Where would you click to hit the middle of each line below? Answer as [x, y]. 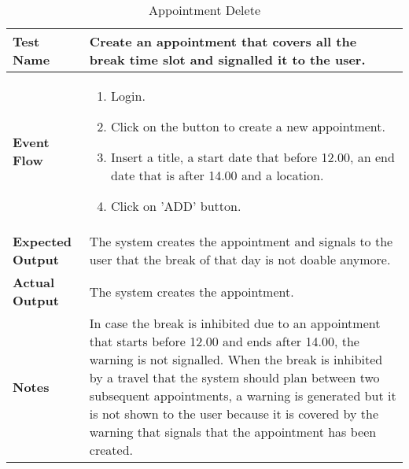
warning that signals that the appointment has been [233, 432]
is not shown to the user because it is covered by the [234, 414]
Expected [42, 241]
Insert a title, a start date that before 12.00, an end [253, 157]
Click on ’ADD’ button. [176, 206]
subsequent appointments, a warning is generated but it [243, 395]
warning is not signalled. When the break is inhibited [236, 359]
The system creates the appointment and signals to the [241, 241]
